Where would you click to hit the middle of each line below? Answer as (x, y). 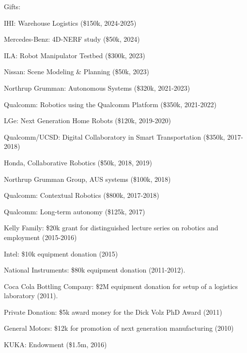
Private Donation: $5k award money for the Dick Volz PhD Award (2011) (113, 312)
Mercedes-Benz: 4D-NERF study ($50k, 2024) (72, 39)
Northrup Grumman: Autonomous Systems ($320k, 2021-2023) (97, 88)
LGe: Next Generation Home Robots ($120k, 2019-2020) (87, 120)
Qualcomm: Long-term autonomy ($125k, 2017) (75, 211)
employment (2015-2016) (40, 237)
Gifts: (12, 6)
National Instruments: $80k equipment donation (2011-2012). (95, 270)
